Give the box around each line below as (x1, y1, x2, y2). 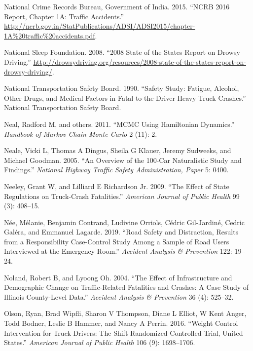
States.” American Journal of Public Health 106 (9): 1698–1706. (4, 337, 195, 348)
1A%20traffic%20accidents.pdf (4, 30, 95, 40)
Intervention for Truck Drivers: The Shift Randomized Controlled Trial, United (4, 327, 243, 338)
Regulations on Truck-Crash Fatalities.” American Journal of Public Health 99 (4, 191, 240, 201)
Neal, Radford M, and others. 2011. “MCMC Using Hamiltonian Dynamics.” (4, 118, 235, 129)
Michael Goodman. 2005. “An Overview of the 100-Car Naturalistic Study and (4, 155, 242, 165)
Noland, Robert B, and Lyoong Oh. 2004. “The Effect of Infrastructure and (4, 272, 232, 282)
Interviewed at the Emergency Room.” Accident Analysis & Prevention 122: (4, 246, 232, 256)
